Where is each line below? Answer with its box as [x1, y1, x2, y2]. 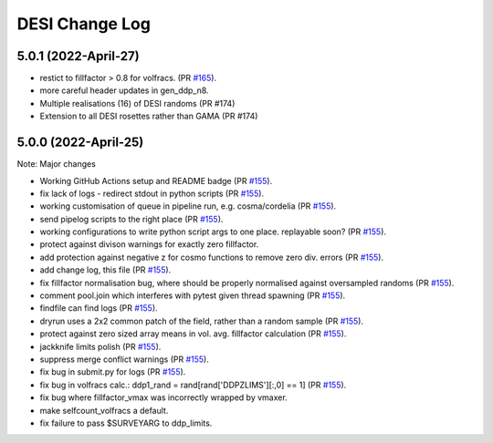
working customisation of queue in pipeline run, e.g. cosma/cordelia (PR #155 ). [39, 201, 337, 211]
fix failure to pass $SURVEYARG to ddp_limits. [39, 417, 213, 428]
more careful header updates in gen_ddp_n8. [39, 85, 209, 96]
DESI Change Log [16, 14, 151, 34]
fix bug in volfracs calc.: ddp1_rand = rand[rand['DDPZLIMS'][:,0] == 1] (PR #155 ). [39, 379, 347, 390]
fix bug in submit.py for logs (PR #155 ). [39, 366, 186, 377]
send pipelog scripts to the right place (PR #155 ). [39, 213, 224, 224]
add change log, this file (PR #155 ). [39, 264, 172, 275]
